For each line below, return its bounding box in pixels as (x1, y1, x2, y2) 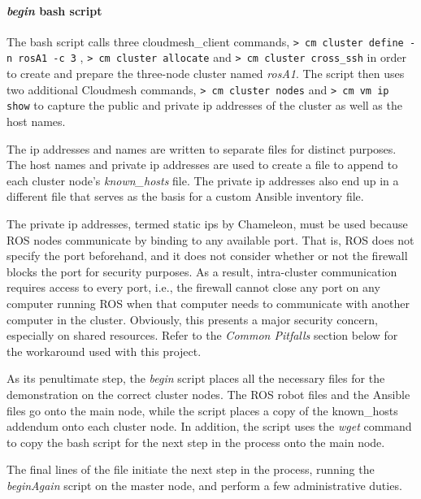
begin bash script (7, 2, 102, 19)
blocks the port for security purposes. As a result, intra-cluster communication (7, 263, 397, 280)
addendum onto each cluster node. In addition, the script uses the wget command (7, 418, 412, 435)
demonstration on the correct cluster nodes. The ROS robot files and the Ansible (7, 385, 410, 402)
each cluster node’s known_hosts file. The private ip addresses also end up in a (7, 171, 399, 189)
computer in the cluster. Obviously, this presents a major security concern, (7, 310, 378, 328)
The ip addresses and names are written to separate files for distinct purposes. (7, 140, 397, 157)
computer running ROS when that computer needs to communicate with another (7, 294, 410, 311)
